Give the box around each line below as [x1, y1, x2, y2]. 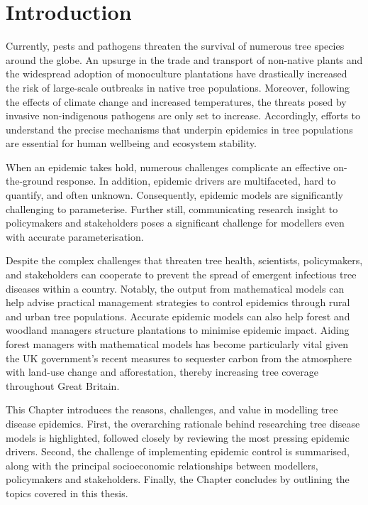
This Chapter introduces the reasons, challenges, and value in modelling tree [6, 402, 338, 417]
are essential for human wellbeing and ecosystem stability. [6, 136, 257, 151]
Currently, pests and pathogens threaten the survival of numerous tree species [6, 38, 345, 53]
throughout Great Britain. [6, 378, 120, 393]
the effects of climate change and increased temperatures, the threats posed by [6, 94, 347, 109]
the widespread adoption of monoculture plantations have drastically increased [6, 66, 347, 81]
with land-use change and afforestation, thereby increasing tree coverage [6, 364, 319, 379]
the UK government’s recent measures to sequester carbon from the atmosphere [6, 350, 352, 365]
